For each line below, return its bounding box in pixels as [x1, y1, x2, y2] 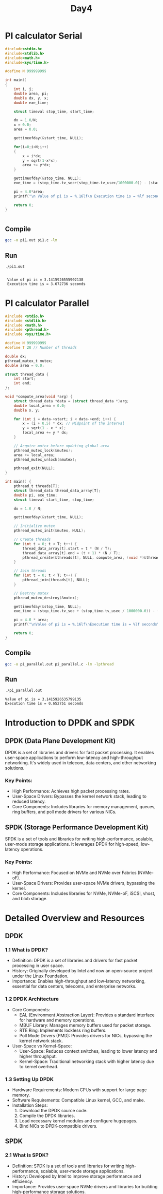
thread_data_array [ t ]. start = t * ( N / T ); [22, 546, 112, 551]
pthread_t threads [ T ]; [14, 484, 60, 489]
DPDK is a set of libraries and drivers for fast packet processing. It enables [5, 750, 154, 756]
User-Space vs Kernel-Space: [12, 1043, 72, 1049]
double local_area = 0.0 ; [14, 403, 66, 408]
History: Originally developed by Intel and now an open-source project [12, 968, 153, 974]
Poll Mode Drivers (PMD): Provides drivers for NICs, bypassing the [19, 1032, 152, 1038]
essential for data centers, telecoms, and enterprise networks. [12, 984, 137, 989]
